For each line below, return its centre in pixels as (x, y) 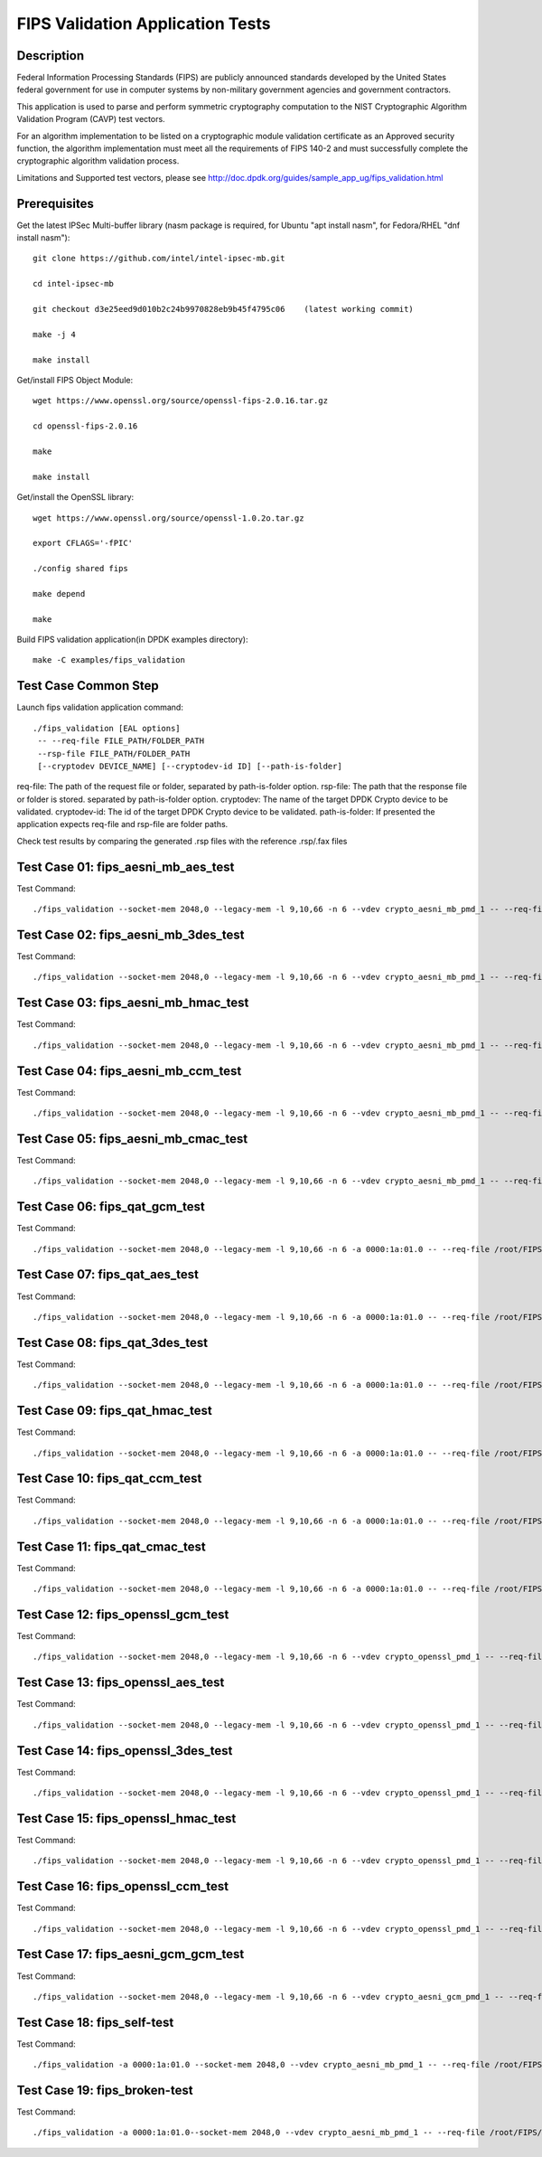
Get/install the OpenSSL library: (75, 497)
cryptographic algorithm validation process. (98, 161)
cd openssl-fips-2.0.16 (85, 426)
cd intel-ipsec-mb (74, 284)
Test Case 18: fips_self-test (95, 2022)
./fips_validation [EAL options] (107, 728)
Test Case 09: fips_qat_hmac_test (114, 1411)
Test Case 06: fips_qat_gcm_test (111, 1207)
